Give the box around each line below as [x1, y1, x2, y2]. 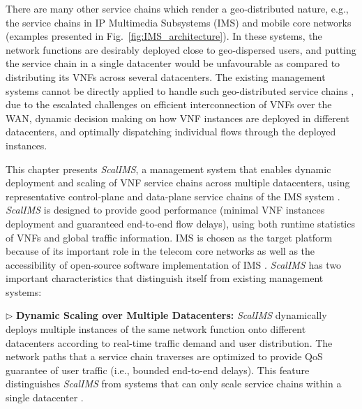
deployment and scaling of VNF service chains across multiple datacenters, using [6, 175, 350, 190]
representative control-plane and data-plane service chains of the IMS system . [6, 188, 340, 203]
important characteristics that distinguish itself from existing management [6, 271, 324, 285]
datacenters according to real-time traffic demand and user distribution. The [6, 335, 333, 350]
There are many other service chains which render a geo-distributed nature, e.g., [6, 1, 349, 15]
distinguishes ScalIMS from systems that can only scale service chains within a [6, 376, 342, 391]
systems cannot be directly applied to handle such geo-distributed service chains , [6, 83, 354, 98]
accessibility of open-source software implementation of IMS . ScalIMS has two [6, 257, 342, 272]
